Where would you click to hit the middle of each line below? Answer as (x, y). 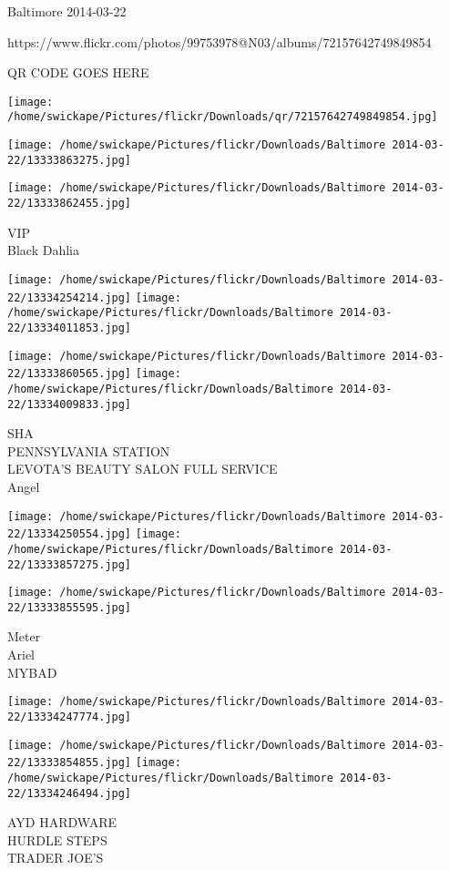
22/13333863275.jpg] (70, 160)
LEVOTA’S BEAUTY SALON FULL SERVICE (143, 469)
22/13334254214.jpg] (70, 297)
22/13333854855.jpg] (70, 763)
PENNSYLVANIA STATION (89, 450)
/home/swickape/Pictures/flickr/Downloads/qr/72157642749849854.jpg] (223, 117)
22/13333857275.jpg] (70, 564)
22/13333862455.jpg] (70, 204)
